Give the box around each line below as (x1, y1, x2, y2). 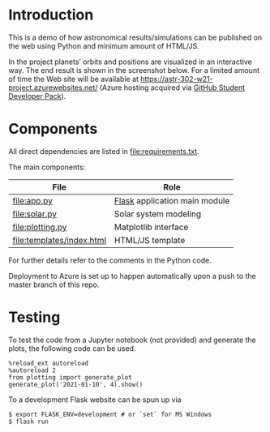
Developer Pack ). (8, 91, 66, 101)
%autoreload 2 (8, 366, 57, 374)
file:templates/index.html (12, 234, 107, 246)
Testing (8, 308, 61, 327)
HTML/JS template (114, 234, 186, 246)
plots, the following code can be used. (8, 343, 136, 353)
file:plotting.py (12, 221, 67, 233)
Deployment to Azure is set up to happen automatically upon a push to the (8, 271, 257, 280)
